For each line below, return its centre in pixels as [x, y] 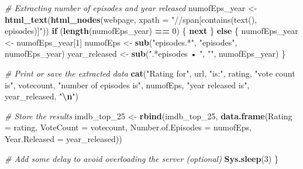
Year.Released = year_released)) [63, 138]
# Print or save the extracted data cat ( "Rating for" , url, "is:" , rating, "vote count [150, 73]
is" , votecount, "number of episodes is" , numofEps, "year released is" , [127, 84]
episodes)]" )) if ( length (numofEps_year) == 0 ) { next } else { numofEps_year [151, 31]
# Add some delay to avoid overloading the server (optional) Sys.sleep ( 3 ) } [142, 158]
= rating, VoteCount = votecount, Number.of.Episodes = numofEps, [128, 127]
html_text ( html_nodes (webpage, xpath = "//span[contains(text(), [131, 19]
